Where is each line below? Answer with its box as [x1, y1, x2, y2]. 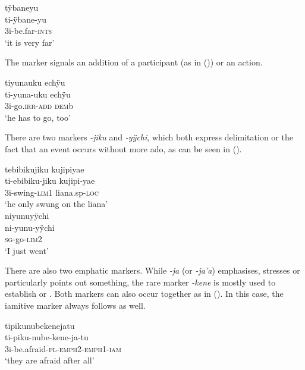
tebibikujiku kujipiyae [5, 162, 84, 175]
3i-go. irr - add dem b [5, 99, 74, 112]
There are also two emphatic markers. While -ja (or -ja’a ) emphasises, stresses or [5, 264, 300, 277]
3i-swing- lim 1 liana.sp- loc [5, 186, 99, 198]
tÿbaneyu [5, 1, 39, 13]
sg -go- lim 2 [5, 233, 42, 245]
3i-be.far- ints [5, 24, 52, 37]
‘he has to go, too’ [5, 111, 71, 123]
